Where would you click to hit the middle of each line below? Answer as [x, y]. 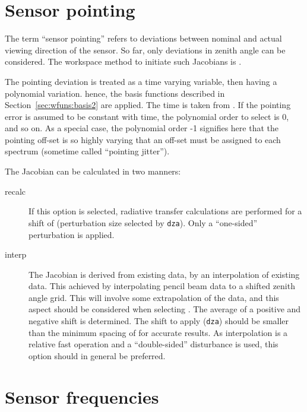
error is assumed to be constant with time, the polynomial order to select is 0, [147, 116]
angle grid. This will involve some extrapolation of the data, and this [154, 297]
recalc [15, 191]
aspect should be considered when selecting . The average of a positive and [165, 309]
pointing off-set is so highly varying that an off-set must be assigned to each [143, 139]
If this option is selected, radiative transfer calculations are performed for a [165, 211]
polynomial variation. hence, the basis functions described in [115, 93]
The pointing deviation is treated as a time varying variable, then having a [141, 81]
